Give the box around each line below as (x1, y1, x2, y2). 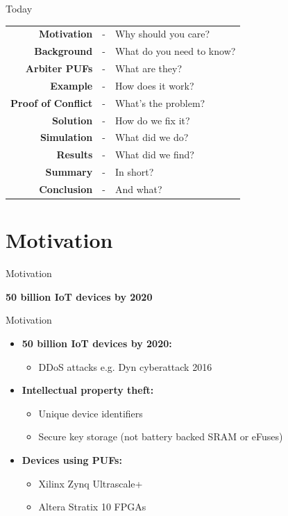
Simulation (40, 130, 93, 144)
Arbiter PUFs (25, 61, 93, 76)
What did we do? (115, 130, 189, 144)
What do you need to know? (115, 44, 236, 58)
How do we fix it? (115, 113, 190, 127)
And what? (115, 181, 162, 196)
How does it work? (115, 78, 194, 92)
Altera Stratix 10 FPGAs (38, 499, 146, 514)
